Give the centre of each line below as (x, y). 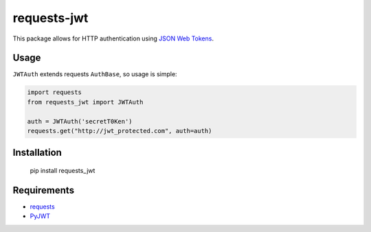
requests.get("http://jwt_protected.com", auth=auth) (120, 131)
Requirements (44, 190)
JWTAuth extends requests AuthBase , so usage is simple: (95, 74)
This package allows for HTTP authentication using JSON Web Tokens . (113, 38)
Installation (37, 153)
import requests (55, 92)
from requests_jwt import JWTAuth (85, 102)
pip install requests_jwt (63, 171)
